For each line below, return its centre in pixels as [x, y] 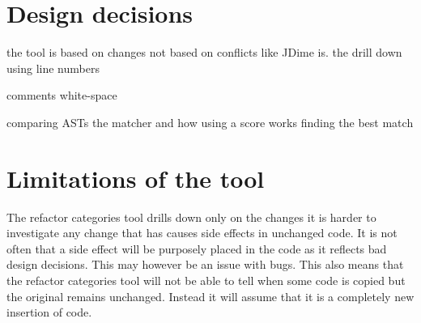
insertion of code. [49, 312]
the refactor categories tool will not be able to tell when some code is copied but [206, 280]
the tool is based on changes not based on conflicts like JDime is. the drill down [204, 52]
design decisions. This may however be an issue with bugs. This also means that [205, 264]
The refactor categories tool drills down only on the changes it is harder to [191, 217]
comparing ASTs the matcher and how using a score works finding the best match [210, 122]
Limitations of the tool [136, 178]
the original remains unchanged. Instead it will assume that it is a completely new [210, 296]
